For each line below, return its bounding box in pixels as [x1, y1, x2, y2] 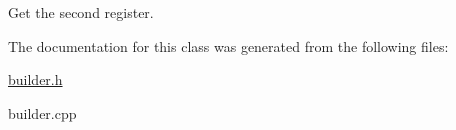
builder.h [8, 69, 63, 90]
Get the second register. [8, 2, 154, 22]
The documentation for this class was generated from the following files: [8, 35, 449, 56]
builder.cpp [8, 102, 77, 123]
